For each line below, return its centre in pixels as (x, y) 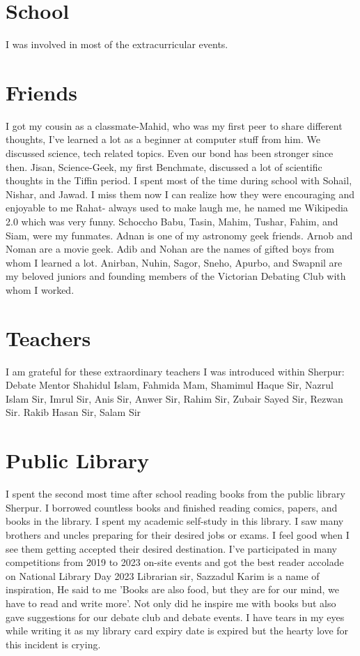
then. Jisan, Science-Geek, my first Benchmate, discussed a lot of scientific (164, 166)
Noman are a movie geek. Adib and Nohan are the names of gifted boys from (170, 249)
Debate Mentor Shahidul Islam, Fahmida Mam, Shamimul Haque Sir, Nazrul (170, 385)
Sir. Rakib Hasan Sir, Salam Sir (73, 412)
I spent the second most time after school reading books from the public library (175, 494)
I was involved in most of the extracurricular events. (117, 44)
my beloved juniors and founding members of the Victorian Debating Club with (176, 276)
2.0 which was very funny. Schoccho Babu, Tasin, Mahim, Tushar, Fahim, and (172, 221)
